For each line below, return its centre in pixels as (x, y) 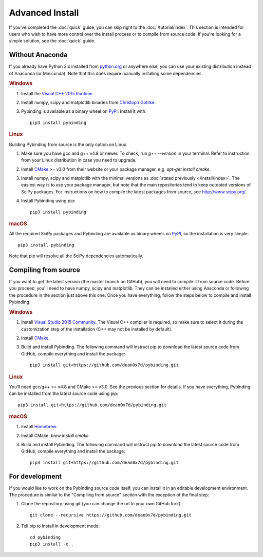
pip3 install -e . (52, 544)
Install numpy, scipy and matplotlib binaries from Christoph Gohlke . (88, 103)
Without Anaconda (38, 55)
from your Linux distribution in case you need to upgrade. (79, 160)
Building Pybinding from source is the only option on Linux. (68, 144)
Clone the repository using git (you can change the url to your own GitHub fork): (102, 504)
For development (35, 476)
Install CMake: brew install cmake (55, 435)
